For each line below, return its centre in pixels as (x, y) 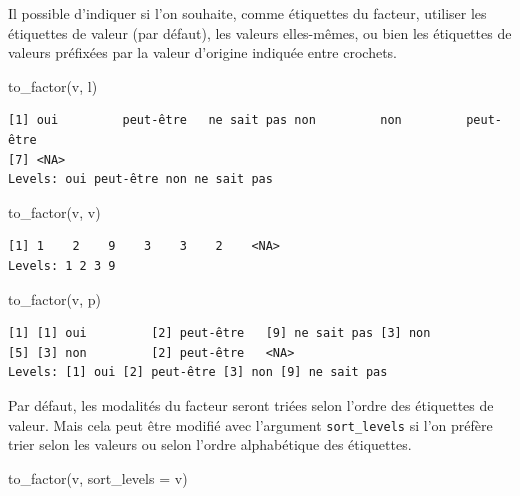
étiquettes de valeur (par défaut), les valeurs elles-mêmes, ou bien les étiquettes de (260, 32)
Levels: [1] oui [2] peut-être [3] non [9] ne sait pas (198, 372)
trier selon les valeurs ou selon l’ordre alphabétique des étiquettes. (210, 444)
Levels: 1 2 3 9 (62, 265)
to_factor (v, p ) (55, 298)
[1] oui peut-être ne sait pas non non (205, 120)
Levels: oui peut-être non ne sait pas (140, 179)
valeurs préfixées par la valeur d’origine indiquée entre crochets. (203, 52)
